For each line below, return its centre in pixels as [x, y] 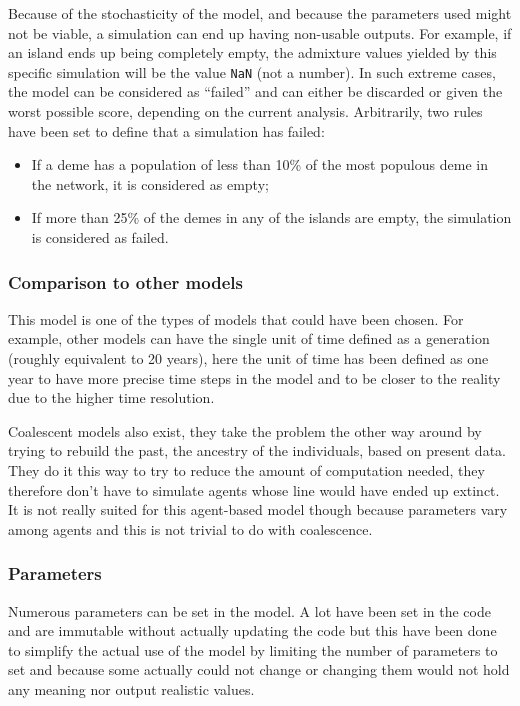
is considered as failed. [100, 237]
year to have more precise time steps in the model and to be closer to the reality [254, 377]
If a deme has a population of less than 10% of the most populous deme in [259, 164]
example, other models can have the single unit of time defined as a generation [249, 338]
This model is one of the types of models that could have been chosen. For [236, 318]
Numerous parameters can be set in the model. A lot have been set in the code [249, 610]
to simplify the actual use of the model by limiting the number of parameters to [253, 649]
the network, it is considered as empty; [150, 183]
